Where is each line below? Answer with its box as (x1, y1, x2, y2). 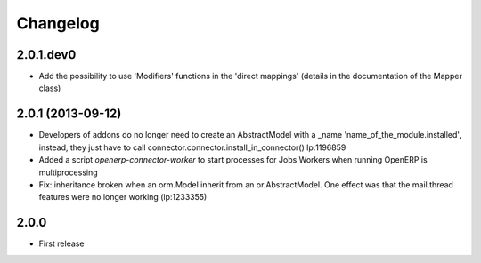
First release (38, 238, 85, 249)
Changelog (16, 13, 100, 33)
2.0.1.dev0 (16, 47, 77, 62)
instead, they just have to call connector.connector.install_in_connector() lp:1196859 (38, 142, 346, 153)
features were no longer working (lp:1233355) (38, 192, 208, 203)
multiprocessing (38, 167, 98, 178)
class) (38, 83, 61, 93)
